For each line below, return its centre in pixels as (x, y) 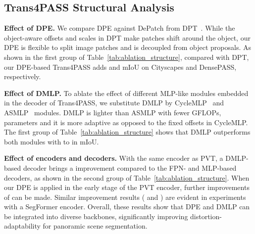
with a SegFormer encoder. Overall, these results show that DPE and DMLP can (127, 207)
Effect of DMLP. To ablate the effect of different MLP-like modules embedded (126, 93)
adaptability (22, 226)
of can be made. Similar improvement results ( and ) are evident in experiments (125, 197)
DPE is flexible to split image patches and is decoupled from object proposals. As (127, 47)
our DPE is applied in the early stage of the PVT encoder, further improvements (127, 187)
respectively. (23, 76)
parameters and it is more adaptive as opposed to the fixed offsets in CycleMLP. (126, 122)
